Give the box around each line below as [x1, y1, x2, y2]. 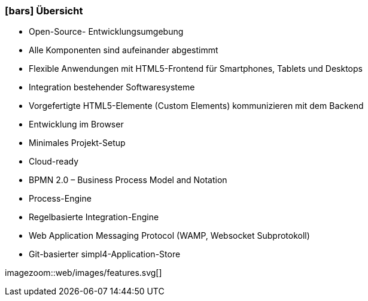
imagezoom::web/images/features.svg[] [5, 267, 162, 278]
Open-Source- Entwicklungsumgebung [29, 26, 184, 37]
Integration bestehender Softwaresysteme [29, 82, 195, 93]
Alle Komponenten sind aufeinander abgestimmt [29, 45, 218, 56]
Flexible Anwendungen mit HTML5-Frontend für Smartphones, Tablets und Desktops [29, 63, 363, 74]
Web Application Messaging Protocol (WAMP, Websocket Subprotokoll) [29, 230, 310, 241]
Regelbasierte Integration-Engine [29, 212, 159, 223]
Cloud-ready [29, 156, 79, 167]
